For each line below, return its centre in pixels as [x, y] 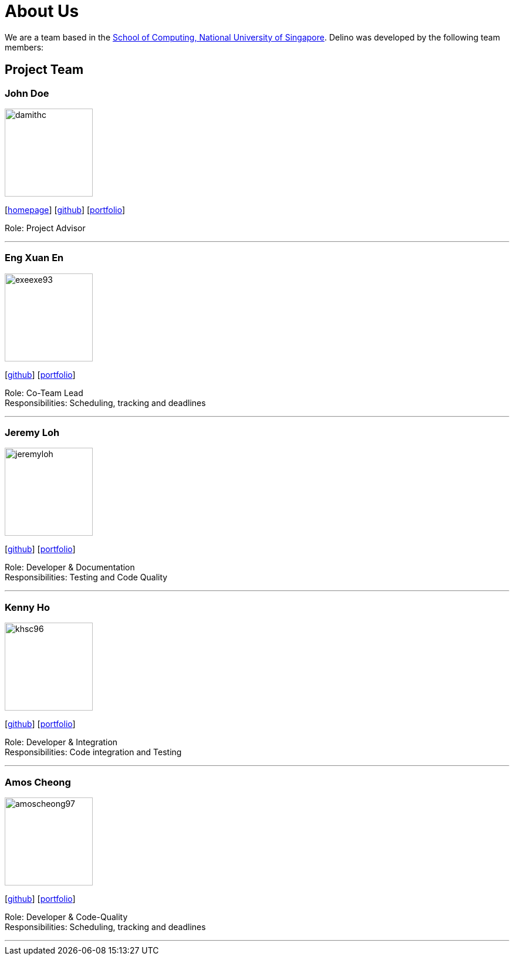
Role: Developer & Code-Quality [66, 917]
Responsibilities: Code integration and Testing [93, 752]
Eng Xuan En [34, 258]
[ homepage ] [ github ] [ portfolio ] [65, 209]
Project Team [44, 70]
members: [24, 47]
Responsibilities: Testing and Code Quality [86, 577]
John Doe [27, 93]
